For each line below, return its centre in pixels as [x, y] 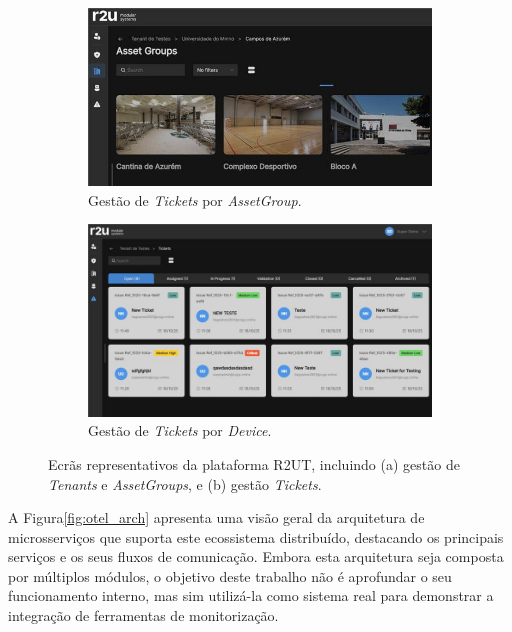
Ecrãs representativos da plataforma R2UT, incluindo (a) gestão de [254, 463]
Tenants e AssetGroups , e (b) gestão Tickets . [185, 483]
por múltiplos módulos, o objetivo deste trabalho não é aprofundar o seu [230, 575]
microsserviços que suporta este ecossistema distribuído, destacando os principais [256, 536]
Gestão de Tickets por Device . [180, 430]
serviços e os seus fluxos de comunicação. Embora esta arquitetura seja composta [256, 556]
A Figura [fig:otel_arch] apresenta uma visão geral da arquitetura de [216, 517]
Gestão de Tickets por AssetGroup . [195, 199]
